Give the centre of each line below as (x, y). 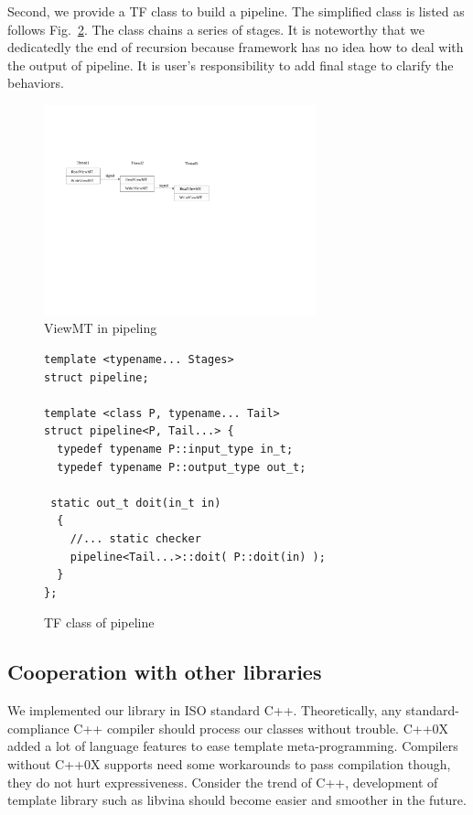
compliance (38, 728)
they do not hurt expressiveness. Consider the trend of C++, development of (223, 782)
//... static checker (135, 538)
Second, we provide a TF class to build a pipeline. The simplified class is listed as (236, 11)
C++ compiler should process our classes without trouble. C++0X (261, 728)
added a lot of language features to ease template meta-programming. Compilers (233, 746)
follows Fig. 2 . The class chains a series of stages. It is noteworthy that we (216, 29)
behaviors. (36, 83)
